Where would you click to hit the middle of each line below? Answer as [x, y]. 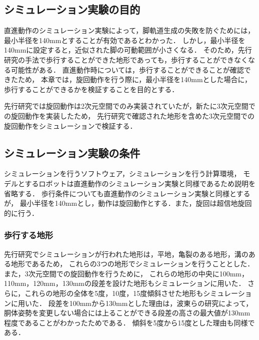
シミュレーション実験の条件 [72, 152]
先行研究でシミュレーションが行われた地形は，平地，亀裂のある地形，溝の [126, 254]
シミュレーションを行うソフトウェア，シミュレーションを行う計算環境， [122, 174]
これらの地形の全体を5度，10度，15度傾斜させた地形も [114, 293]
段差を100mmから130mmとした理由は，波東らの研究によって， [150, 303]
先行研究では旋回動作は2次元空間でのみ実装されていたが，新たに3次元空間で [130, 106]
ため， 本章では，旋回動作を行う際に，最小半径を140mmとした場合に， [134, 79]
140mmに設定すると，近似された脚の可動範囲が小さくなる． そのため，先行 [128, 50]
